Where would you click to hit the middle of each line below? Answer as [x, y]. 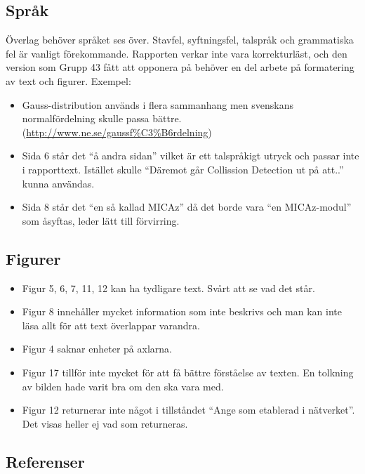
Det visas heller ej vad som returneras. [105, 423]
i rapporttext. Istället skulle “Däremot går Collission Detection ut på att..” [183, 169]
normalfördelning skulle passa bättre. [102, 118]
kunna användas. [58, 183]
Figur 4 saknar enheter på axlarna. [97, 349]
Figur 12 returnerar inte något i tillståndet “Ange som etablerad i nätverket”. [188, 410]
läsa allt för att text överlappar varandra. [111, 325]
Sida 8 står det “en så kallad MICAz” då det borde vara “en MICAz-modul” [187, 207]
